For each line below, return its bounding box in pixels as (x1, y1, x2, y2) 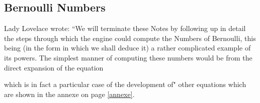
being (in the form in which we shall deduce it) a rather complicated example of (4, 42, 251, 53)
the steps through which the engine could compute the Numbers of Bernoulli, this (4, 32, 256, 43)
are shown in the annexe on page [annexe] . (4, 88, 135, 99)
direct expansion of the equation (4, 62, 104, 72)
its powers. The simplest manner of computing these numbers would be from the (4, 52, 252, 62)
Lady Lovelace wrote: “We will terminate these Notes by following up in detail (4, 23, 246, 33)
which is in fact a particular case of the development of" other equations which (4, 79, 246, 89)
